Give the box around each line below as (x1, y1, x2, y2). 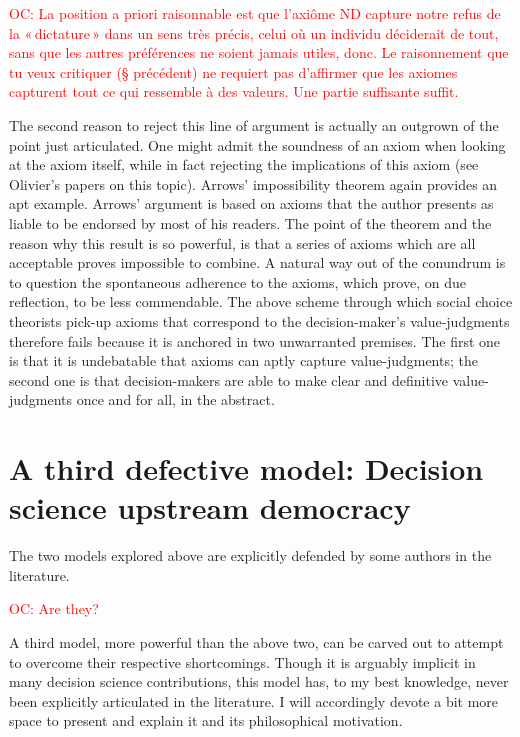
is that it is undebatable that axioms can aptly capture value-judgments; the (9, 350, 478, 371)
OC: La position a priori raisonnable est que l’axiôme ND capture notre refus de (9, 3, 501, 23)
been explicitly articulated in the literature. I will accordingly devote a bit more (9, 690, 499, 711)
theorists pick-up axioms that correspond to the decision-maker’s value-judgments (9, 310, 510, 331)
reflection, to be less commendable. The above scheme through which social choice (9, 291, 513, 312)
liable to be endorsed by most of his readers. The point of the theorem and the (9, 212, 492, 233)
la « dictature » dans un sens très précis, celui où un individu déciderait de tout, (9, 22, 499, 43)
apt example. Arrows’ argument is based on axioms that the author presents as (9, 193, 494, 214)
